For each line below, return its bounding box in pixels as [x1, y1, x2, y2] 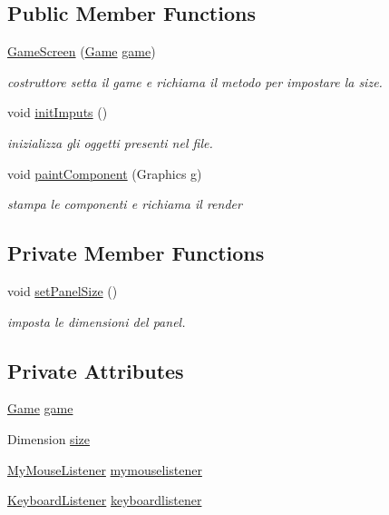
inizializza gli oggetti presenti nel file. [7, 133, 213, 152]
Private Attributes [7, 356, 184, 384]
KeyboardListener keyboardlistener [7, 490, 202, 510]
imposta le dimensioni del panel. [7, 312, 186, 331]
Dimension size [7, 429, 90, 448]
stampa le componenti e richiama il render [7, 194, 242, 213]
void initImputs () [7, 103, 108, 122]
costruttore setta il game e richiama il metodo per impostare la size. [7, 72, 383, 91]
